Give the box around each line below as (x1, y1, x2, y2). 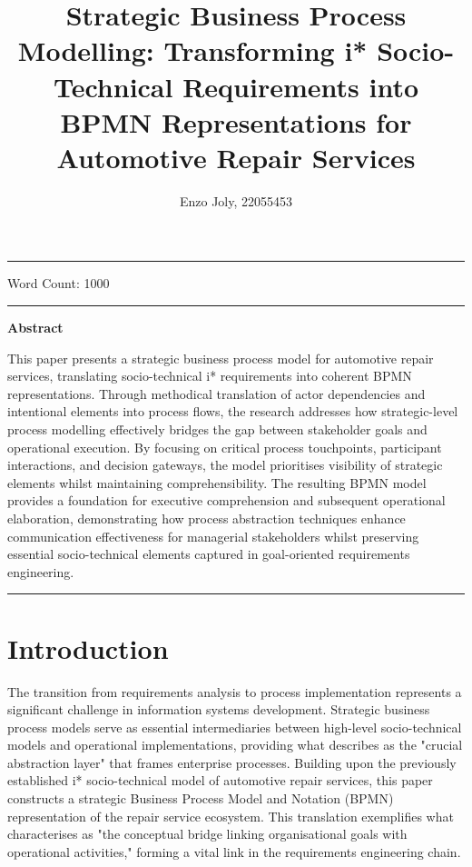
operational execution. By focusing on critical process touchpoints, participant (7, 437, 442, 456)
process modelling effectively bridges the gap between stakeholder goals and (7, 420, 428, 439)
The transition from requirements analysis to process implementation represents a (7, 682, 462, 701)
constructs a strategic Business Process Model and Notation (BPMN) (7, 789, 394, 808)
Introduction (7, 629, 169, 666)
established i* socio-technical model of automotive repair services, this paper (7, 771, 433, 790)
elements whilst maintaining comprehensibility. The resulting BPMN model (7, 473, 427, 492)
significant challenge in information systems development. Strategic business (7, 700, 430, 719)
